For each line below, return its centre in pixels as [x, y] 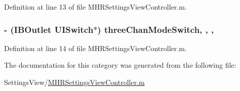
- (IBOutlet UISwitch [49, 29]
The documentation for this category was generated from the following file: [120, 65]
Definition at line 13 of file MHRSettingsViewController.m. [95, 7]
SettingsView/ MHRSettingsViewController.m [74, 82]
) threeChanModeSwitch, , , [156, 29]
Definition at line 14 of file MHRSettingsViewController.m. [95, 48]
